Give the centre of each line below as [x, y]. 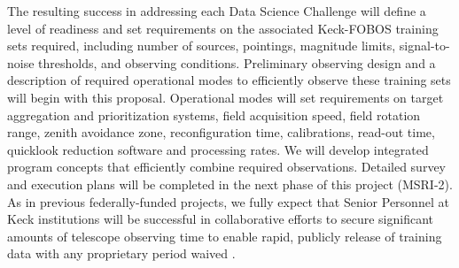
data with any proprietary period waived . [121, 253]
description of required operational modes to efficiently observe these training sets [229, 80]
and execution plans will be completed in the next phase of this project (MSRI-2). [230, 184]
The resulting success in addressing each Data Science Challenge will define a [217, 11]
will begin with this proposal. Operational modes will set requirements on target [226, 97]
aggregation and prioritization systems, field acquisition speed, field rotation [214, 115]
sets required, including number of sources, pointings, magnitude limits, [202, 46]
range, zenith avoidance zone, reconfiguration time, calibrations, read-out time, [221, 132]
